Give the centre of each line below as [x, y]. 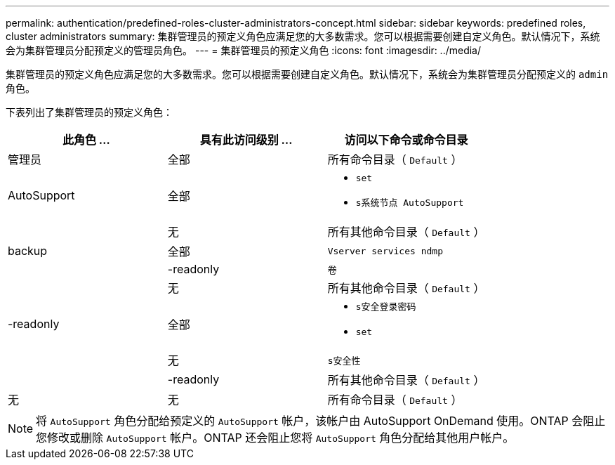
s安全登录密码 [386, 307]
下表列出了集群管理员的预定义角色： [89, 112]
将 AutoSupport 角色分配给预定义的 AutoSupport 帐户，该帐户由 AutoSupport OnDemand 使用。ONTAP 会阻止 [321, 421]
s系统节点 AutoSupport [410, 203]
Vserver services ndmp [385, 251]
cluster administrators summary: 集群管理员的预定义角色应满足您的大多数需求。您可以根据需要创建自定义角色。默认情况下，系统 [303, 36]
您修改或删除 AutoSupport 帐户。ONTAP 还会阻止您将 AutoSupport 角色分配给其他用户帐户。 [275, 438]
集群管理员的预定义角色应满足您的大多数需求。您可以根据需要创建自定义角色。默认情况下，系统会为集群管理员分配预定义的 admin [307, 74]
